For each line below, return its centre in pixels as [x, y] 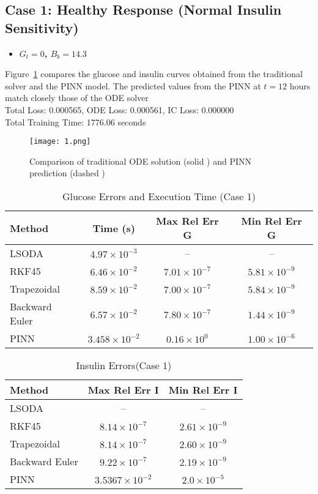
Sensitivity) [42, 27]
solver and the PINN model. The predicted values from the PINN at [133, 85]
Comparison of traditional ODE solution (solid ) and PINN [141, 161]
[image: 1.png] [60, 142]
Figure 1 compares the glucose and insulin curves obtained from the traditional [154, 74]
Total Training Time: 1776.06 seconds [76, 122]
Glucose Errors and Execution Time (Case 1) [159, 196]
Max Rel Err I [123, 390]
